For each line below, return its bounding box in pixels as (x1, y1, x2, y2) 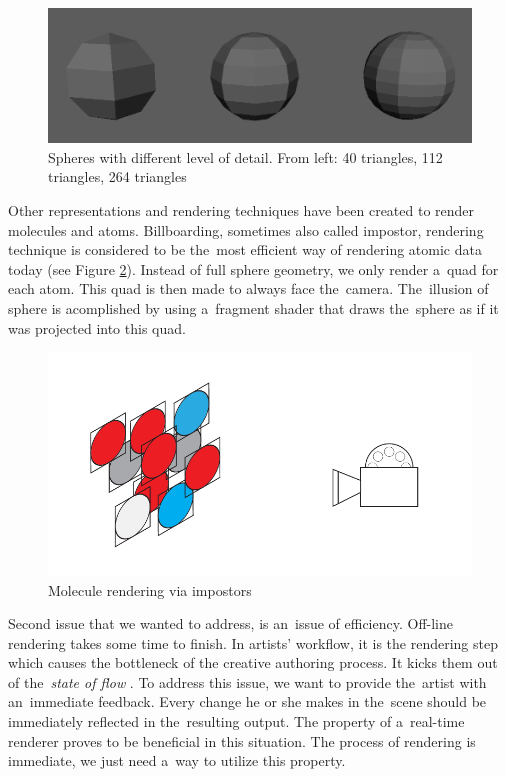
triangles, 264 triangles (48, 166, 187, 187)
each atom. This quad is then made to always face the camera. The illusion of (8, 278, 489, 299)
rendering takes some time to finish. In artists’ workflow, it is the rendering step (8, 632, 498, 653)
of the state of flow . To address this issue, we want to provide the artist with (8, 671, 487, 692)
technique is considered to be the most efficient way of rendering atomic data (8, 239, 482, 260)
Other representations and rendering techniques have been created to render (8, 200, 475, 221)
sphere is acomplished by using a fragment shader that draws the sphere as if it (8, 298, 499, 319)
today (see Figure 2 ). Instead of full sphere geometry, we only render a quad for (8, 258, 499, 279)
